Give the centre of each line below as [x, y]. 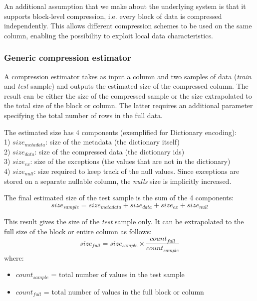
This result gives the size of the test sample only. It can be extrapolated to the [124, 222]
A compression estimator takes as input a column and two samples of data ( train [128, 76]
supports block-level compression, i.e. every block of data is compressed [113, 16]
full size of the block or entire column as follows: [78, 231]
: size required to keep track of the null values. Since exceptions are [136, 171]
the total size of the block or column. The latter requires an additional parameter [128, 105]
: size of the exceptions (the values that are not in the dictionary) [130, 161]
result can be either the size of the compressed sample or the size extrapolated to [128, 95]
